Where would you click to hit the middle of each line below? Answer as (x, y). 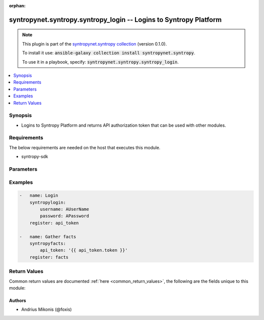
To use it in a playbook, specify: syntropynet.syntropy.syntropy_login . (100, 62)
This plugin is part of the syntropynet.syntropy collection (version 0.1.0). (95, 44)
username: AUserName (65, 209)
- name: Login (39, 195)
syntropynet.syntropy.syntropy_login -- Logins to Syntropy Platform (115, 20)
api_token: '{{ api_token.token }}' (84, 250)
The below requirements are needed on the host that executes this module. (85, 147)
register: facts (49, 257)
